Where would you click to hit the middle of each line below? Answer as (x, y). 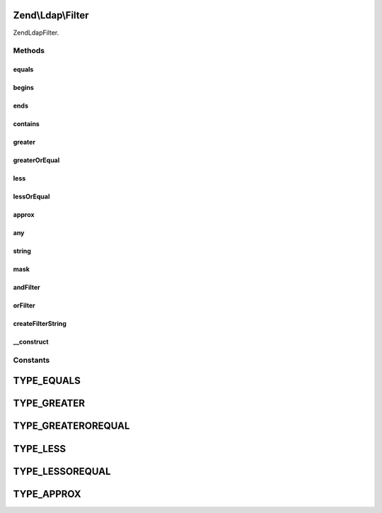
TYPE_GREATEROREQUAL (71, 426)
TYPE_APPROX (47, 494)
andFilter (27, 288)
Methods (29, 51)
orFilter (24, 305)
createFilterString (40, 324)
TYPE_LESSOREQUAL (62, 471)
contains (27, 124)
